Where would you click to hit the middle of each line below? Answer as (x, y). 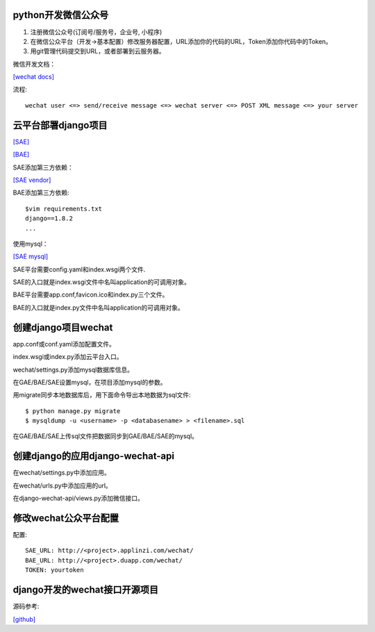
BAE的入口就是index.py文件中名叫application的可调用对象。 (98, 307)
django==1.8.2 (49, 218)
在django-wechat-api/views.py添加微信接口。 (78, 498)
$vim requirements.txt (64, 209)
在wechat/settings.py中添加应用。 (61, 473)
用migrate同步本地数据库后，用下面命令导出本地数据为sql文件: (102, 395)
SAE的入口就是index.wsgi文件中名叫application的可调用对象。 (102, 282)
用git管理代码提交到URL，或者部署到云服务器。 (98, 51)
